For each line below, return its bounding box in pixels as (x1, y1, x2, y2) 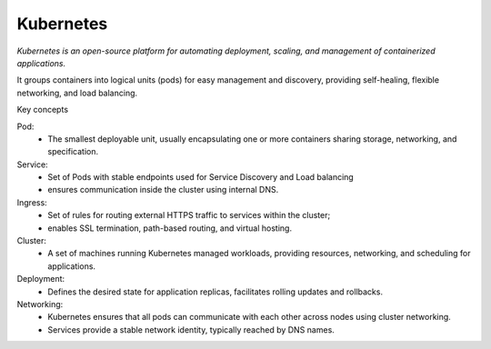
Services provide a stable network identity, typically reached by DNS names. (47, 324, 336, 335)
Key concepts (16, 105, 68, 115)
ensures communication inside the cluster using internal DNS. (47, 184, 279, 195)
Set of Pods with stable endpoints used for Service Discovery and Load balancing (47, 172, 354, 183)
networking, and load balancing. (16, 87, 138, 98)
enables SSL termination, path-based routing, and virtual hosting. (47, 223, 293, 234)
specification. (47, 146, 99, 157)
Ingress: (16, 196, 47, 208)
